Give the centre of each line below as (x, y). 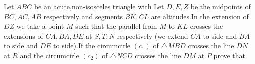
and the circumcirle (50, 55)
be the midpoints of (220, 6)
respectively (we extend (152, 35)
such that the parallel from (116, 26)
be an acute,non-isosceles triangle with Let (99, 6)
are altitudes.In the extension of (200, 16)
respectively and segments (83, 16)
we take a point (40, 26)
